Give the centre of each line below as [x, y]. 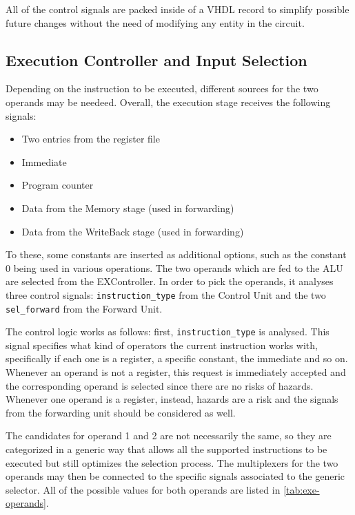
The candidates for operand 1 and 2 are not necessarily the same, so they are [169, 435]
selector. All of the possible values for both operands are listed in [143, 489]
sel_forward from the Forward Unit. [84, 308]
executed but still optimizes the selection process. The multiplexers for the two [172, 462]
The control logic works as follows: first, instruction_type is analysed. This [168, 332]
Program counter [58, 185]
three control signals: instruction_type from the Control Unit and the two [166, 294]
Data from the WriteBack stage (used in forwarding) [133, 231]
